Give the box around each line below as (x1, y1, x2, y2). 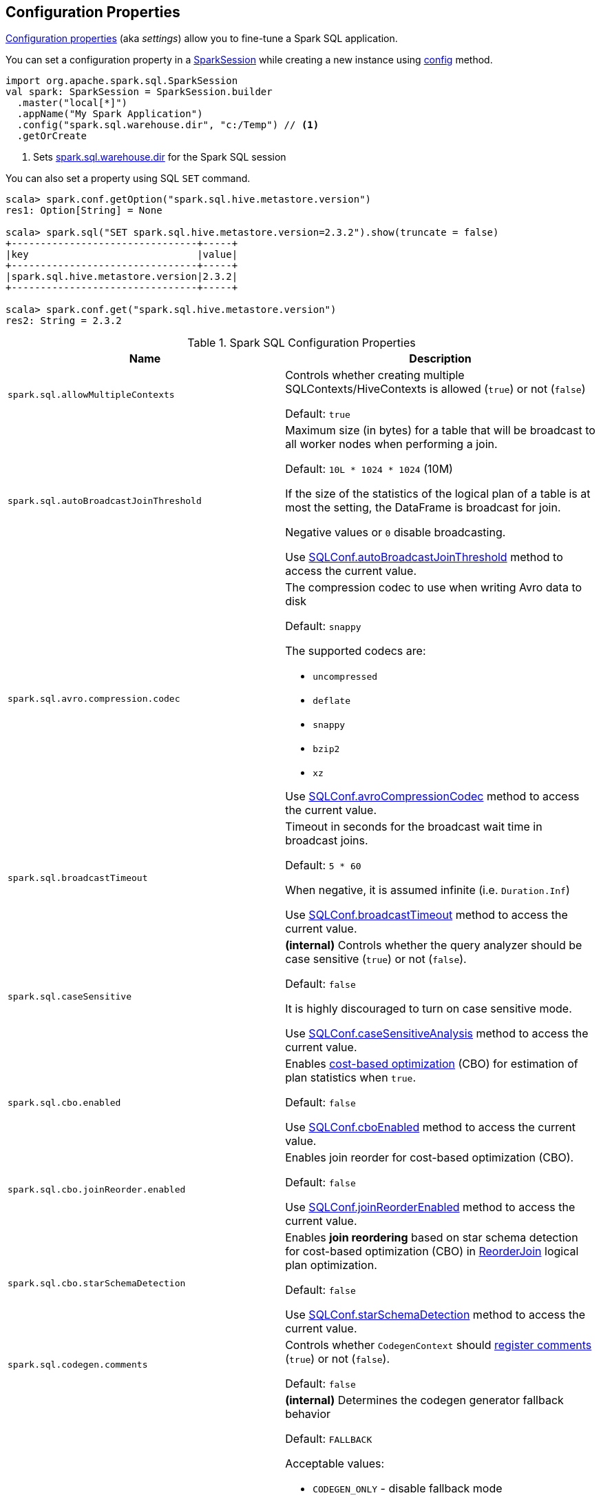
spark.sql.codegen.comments (8, 1359, 148, 1370)
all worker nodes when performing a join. (285, 437, 498, 452)
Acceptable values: (285, 1457, 385, 1471)
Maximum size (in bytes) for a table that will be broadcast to (285, 423, 595, 438)
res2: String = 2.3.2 (6, 315, 122, 327)
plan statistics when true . (285, 1071, 417, 1085)
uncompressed (313, 671, 378, 682)
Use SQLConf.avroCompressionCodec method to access (285, 789, 580, 804)
